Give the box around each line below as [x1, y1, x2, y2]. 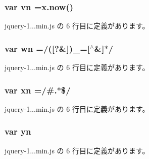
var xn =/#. [5, 83, 57, 96]
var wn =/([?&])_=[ [5, 42, 90, 54]
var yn [5, 125, 31, 138]
